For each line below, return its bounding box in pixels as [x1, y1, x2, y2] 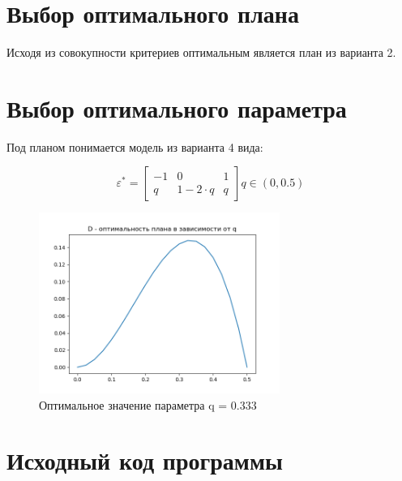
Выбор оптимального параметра [6, 91, 347, 124]
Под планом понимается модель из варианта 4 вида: [6, 138, 263, 155]
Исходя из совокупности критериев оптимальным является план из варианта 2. [6, 44, 396, 61]
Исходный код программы [6, 444, 283, 477]
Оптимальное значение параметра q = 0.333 [39, 396, 257, 413]
